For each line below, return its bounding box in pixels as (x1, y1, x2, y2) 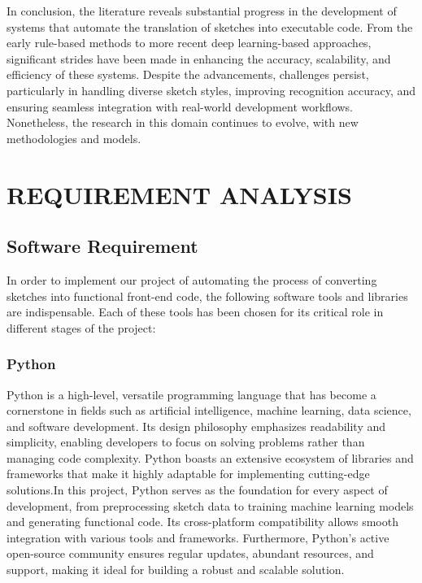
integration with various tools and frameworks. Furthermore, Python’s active (7, 529, 389, 546)
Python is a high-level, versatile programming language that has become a (7, 385, 376, 402)
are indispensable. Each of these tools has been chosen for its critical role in (7, 303, 384, 320)
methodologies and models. (7, 129, 141, 146)
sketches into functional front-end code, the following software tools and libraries (7, 287, 408, 304)
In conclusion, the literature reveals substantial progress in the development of (7, 2, 397, 19)
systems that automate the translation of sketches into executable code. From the (7, 18, 413, 35)
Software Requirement (7, 233, 198, 259)
